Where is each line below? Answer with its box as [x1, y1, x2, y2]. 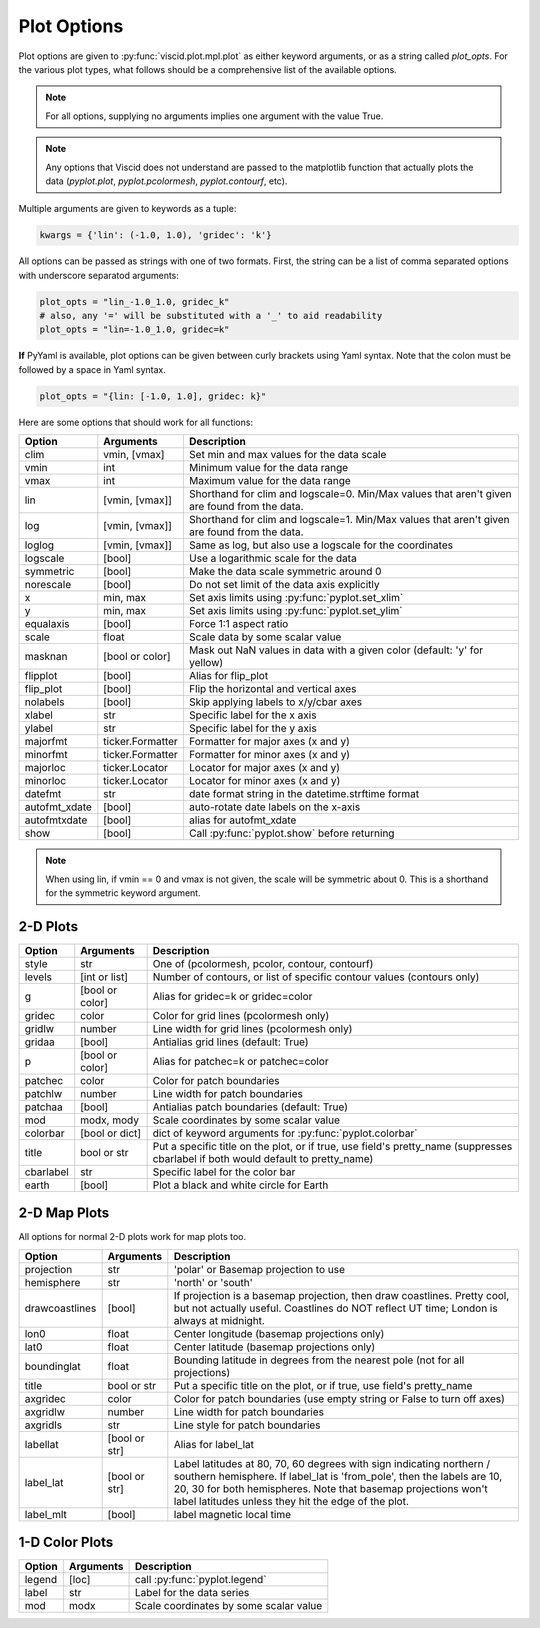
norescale [24, 578, 72, 592]
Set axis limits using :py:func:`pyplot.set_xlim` [188, 591, 404, 605]
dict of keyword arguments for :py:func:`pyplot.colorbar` [152, 1126, 418, 1140]
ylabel [24, 721, 54, 735]
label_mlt [24, 1507, 67, 1521]
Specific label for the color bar [152, 1165, 296, 1179]
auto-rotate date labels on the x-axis [188, 800, 361, 814]
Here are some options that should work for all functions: [18, 416, 254, 428]
